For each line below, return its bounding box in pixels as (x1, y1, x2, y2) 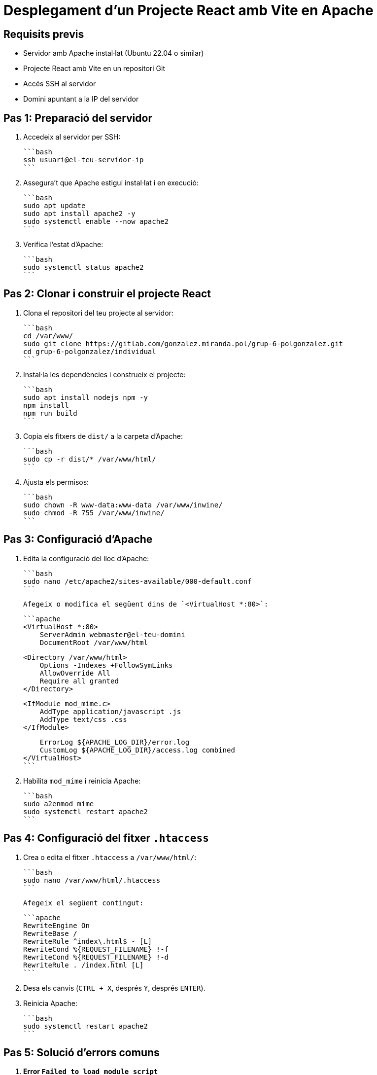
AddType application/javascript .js (39, 707, 181, 716)
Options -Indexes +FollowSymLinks (39, 661, 173, 669)
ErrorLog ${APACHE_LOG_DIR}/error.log (39, 738, 190, 746)
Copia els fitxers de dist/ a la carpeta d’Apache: (23, 431, 183, 440)
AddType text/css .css (39, 715, 127, 723)
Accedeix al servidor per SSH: (23, 133, 121, 142)
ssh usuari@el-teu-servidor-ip (23, 156, 144, 164)
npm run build (23, 409, 77, 417)
